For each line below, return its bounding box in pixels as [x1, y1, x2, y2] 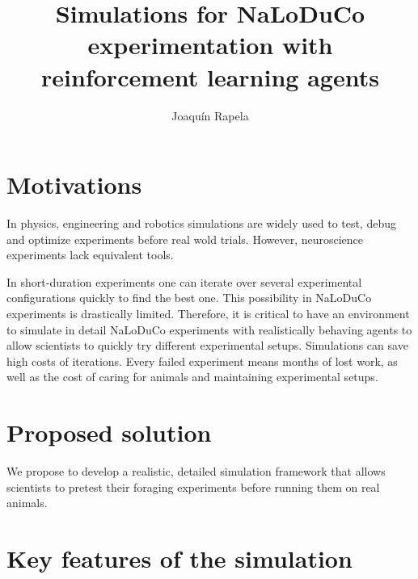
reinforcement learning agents [41, 60, 379, 93]
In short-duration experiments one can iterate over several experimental [6, 273, 362, 290]
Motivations [6, 168, 142, 201]
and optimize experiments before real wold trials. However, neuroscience [6, 230, 364, 247]
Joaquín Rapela [171, 107, 249, 124]
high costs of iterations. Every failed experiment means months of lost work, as [6, 352, 398, 369]
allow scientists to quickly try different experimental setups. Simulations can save [6, 337, 408, 354]
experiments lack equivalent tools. [6, 246, 174, 263]
